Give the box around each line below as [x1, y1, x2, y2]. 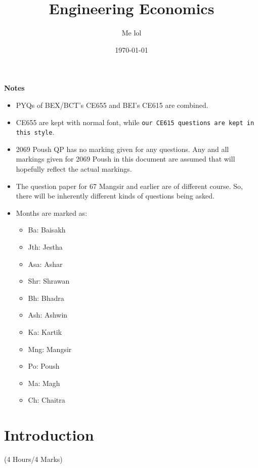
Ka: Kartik [28, 326, 62, 337]
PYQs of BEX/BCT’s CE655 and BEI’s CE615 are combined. [16, 99, 208, 110]
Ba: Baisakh [28, 224, 66, 235]
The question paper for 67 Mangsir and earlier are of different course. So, [16, 180, 243, 191]
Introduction [4, 424, 94, 445]
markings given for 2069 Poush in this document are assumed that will [16, 153, 235, 164]
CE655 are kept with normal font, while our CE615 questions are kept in [16, 116, 254, 127]
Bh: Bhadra [28, 292, 64, 303]
